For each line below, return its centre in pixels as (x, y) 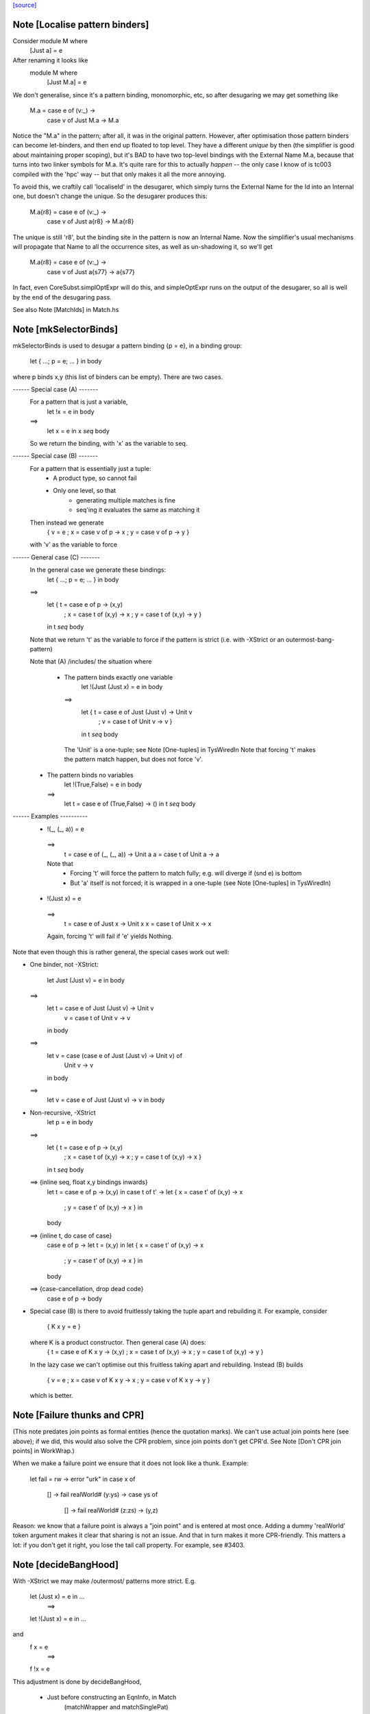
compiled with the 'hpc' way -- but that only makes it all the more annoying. (119, 174)
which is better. (51, 1396)
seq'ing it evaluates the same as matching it (138, 510)
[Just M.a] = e (67, 82)
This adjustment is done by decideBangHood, (77, 1681)
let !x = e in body (71, 411)
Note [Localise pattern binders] (81, 24)
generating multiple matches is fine (126, 500)
